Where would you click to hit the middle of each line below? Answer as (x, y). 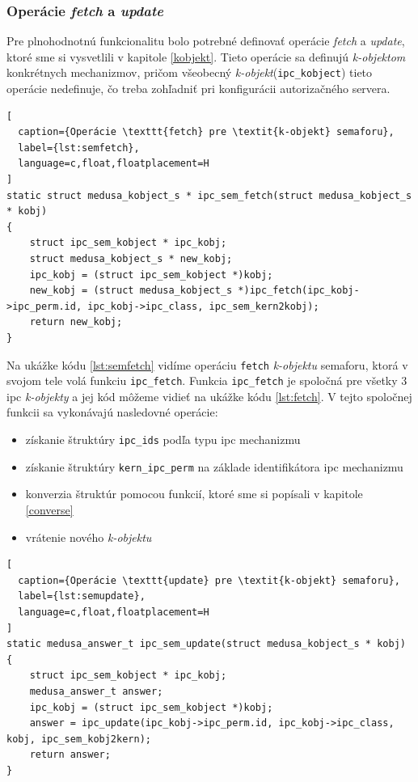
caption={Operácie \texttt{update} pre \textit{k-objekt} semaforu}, (209, 580)
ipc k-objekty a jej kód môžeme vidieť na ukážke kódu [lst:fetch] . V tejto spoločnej (209, 396)
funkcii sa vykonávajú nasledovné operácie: (112, 412)
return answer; (70, 755)
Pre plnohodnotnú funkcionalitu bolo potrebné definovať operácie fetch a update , (206, 41)
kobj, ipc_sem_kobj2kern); (79, 739)
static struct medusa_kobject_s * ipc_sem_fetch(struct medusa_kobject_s (209, 195)
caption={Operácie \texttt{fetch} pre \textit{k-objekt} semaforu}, (206, 132)
